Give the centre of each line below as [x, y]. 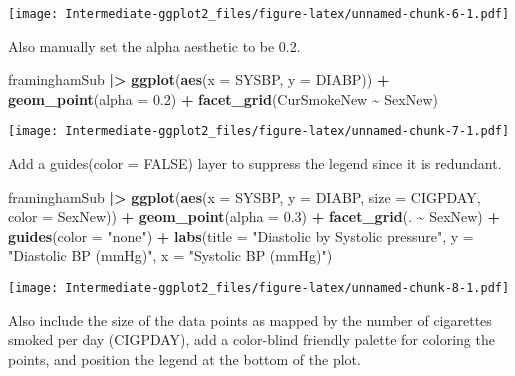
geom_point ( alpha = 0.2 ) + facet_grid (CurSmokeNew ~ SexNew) [223, 98]
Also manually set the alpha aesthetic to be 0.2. [154, 45]
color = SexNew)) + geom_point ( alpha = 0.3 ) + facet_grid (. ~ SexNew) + [254, 216]
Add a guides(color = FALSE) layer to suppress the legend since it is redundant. [255, 163]
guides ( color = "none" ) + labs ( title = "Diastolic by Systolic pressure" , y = [241, 235]
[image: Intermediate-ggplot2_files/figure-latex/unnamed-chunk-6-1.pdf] [259, 14]
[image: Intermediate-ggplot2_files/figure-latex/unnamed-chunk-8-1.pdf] [259, 288]
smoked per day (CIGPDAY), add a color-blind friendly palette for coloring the [251, 339]
